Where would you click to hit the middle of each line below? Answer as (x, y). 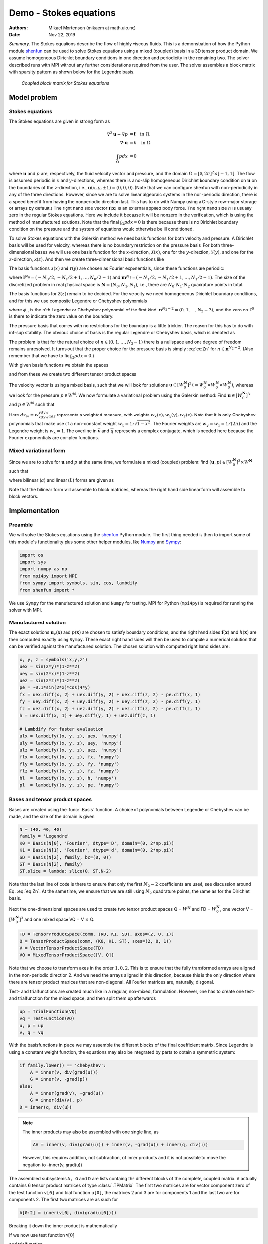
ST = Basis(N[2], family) (51, 864)
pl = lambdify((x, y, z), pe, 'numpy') (69, 785)
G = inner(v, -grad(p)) (59, 1079)
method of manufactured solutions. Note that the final (64, 222)
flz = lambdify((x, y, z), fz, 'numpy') (69, 771)
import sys (33, 562)
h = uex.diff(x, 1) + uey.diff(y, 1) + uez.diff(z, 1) (88, 715)
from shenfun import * (47, 590)
